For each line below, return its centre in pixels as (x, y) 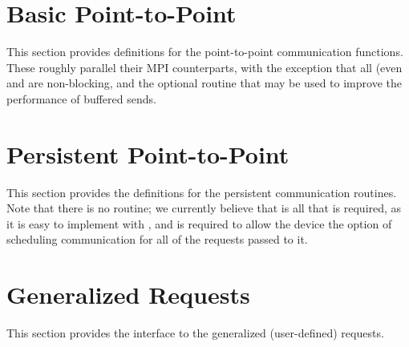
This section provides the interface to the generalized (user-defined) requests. (195, 333)
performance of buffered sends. (81, 98)
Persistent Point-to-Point (148, 153)
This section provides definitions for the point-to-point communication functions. (205, 52)
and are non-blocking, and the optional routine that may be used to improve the (204, 83)
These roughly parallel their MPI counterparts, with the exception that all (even (204, 67)
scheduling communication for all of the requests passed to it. (157, 239)
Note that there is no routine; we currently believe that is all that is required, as (204, 208)
